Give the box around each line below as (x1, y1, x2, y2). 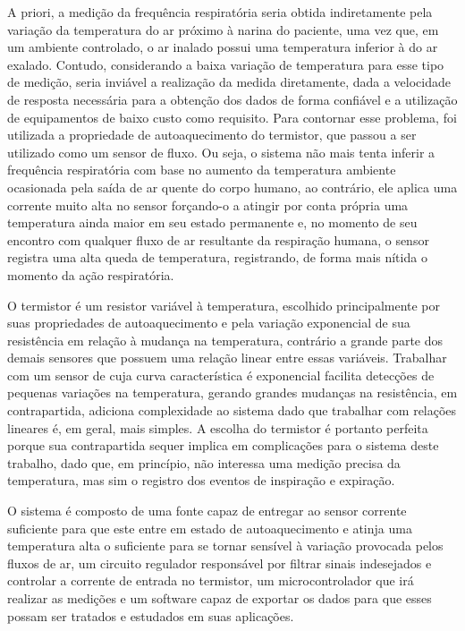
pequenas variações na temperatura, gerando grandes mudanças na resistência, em (7, 383, 458, 402)
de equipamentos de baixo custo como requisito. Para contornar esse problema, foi (7, 107, 457, 126)
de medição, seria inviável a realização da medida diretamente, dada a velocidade (7, 72, 451, 91)
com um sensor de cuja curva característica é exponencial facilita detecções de (7, 365, 435, 384)
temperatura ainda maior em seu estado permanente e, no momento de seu (7, 213, 418, 232)
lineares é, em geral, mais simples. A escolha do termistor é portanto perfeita (7, 418, 428, 437)
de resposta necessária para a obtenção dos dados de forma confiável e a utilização (7, 90, 458, 108)
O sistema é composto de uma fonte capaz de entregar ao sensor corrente (7, 501, 407, 520)
